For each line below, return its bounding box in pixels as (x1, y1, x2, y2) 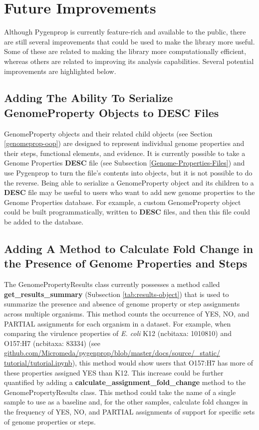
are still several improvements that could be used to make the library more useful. (4, 36, 255, 46)
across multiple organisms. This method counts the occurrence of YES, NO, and (4, 308, 250, 318)
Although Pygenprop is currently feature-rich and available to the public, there (4, 26, 246, 37)
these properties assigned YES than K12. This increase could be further (4, 367, 224, 377)
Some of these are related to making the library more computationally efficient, (4, 46, 247, 56)
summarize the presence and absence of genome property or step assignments (4, 298, 240, 309)
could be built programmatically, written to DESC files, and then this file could (4, 206, 251, 217)
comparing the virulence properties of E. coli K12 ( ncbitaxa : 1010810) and (4, 328, 232, 338)
